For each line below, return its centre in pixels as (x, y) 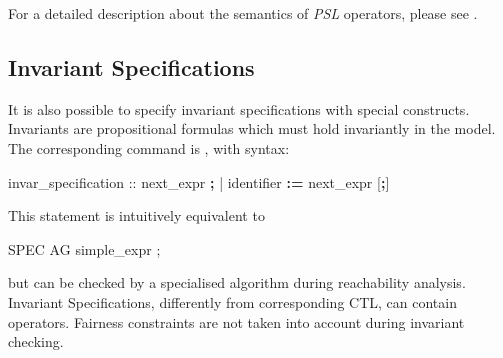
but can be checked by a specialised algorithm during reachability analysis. (237, 282)
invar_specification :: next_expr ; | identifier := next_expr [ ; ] (199, 181)
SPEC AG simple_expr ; (84, 248)
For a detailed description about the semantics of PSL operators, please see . (243, 13)
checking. (36, 341)
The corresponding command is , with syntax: (149, 147)
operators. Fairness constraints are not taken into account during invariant (236, 321)
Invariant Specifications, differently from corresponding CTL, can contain (232, 301)
